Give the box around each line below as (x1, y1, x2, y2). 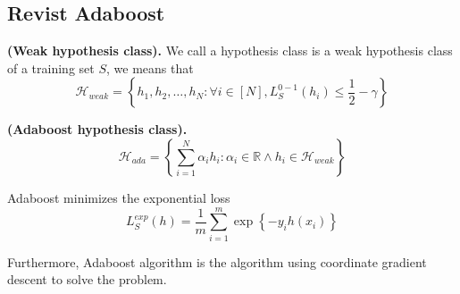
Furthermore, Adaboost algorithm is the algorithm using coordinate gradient (7, 252, 427, 271)
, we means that (106, 58, 194, 77)
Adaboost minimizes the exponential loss (7, 188, 230, 206)
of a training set (7, 58, 95, 77)
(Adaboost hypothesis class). (7, 120, 188, 139)
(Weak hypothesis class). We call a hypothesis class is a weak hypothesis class (7, 41, 453, 60)
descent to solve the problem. (7, 270, 167, 289)
